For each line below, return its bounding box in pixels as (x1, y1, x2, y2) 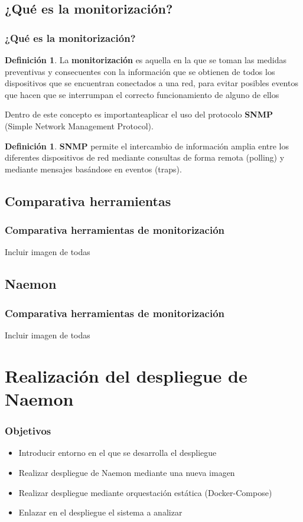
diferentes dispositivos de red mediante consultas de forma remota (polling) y (5, 151, 285, 164)
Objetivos (5, 423, 51, 438)
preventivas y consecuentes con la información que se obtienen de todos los (5, 65, 275, 77)
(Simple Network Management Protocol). (5, 119, 154, 132)
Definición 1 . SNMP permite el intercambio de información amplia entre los (5, 139, 289, 152)
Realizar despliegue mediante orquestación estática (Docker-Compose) (18, 486, 272, 498)
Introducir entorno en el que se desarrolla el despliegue (18, 446, 217, 459)
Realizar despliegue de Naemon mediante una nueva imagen (18, 466, 235, 478)
